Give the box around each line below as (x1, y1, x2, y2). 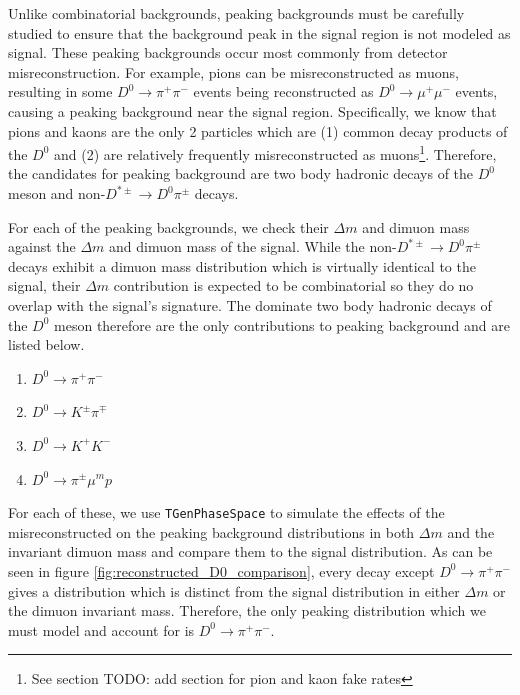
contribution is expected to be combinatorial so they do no (113, 275, 474, 296)
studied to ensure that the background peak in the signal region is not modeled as (8, 22, 511, 43)
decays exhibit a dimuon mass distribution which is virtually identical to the (8, 255, 476, 276)
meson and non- (8, 183, 106, 203)
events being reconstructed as (193, 81, 374, 102)
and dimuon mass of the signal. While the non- (109, 236, 397, 257)
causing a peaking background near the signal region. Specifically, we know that (8, 100, 497, 121)
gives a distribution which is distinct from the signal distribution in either (8, 580, 460, 601)
